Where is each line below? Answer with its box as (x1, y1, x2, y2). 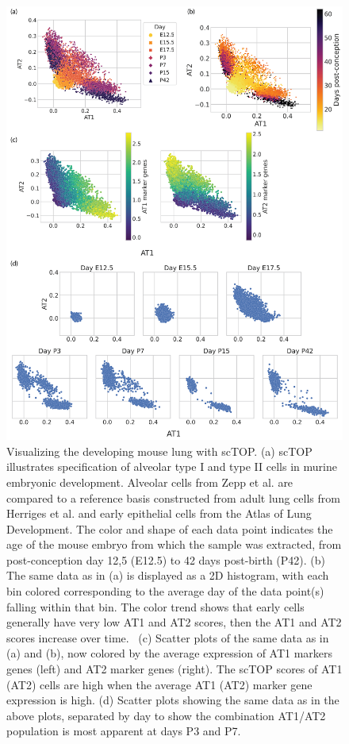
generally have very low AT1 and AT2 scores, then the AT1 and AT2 (6, 614, 342, 630)
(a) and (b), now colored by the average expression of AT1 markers (6, 645, 333, 661)
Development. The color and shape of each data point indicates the (6, 520, 333, 537)
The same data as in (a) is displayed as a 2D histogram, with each (6, 567, 329, 584)
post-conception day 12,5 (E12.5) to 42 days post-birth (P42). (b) (6, 551, 326, 568)
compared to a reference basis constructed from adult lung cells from (6, 489, 340, 506)
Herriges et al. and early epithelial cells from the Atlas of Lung (6, 505, 312, 522)
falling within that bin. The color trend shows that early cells (6, 598, 305, 615)
